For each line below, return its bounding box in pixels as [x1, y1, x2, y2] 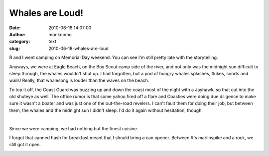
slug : [9, 45, 20, 52]
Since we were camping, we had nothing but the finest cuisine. [9, 125, 138, 131]
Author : [9, 31, 26, 37]
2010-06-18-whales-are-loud [48, 45, 109, 52]
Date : [9, 25, 21, 31]
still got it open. [9, 142, 41, 148]
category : [9, 39, 30, 45]
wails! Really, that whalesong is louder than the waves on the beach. [9, 77, 149, 84]
